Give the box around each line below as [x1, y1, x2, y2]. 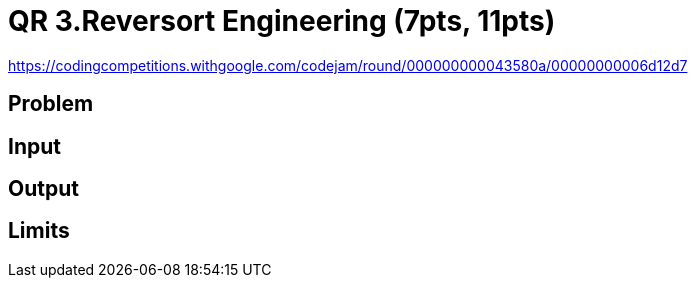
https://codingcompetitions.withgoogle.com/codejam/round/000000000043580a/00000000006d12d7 [8, 56, 688, 74]
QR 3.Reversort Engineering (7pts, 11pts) [8, 4, 556, 38]
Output [8, 176, 79, 202]
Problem [8, 91, 94, 117]
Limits [8, 218, 70, 244]
